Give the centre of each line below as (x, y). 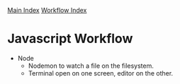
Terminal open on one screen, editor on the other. (101, 73)
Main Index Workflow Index (47, 10)
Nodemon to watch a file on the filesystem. (91, 66)
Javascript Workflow (70, 39)
